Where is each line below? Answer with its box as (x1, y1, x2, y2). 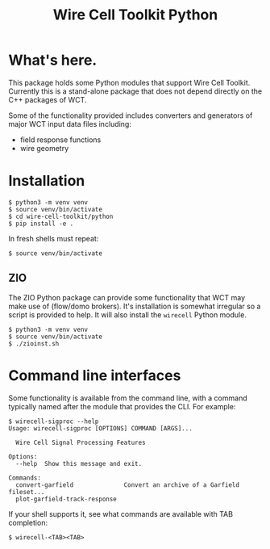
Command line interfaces (8, 366, 181, 384)
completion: (8, 518, 48, 527)
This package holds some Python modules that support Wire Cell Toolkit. (8, 78, 251, 87)
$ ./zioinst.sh (8, 339, 60, 348)
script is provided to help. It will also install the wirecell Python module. (8, 309, 247, 320)
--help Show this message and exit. (15, 459, 143, 467)
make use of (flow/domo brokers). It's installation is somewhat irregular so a (8, 301, 261, 311)
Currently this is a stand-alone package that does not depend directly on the (8, 86, 263, 96)
